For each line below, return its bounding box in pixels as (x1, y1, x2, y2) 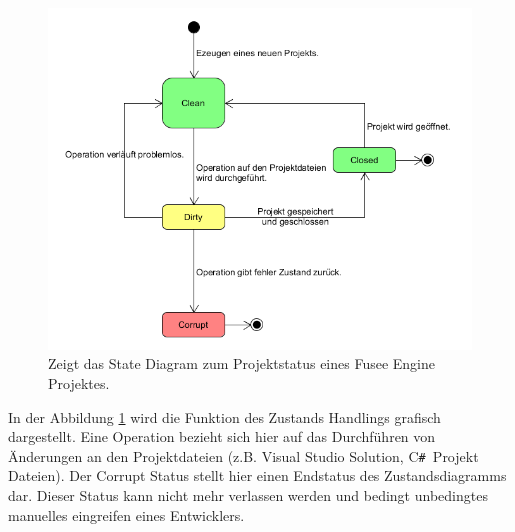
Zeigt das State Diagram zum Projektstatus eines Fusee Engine (48, 353, 436, 374)
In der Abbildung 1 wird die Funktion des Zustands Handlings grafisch (8, 406, 441, 427)
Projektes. (48, 372, 110, 393)
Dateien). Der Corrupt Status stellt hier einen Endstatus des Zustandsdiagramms (8, 465, 507, 486)
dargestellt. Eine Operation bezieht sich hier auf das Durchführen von (8, 426, 436, 447)
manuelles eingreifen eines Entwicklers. (8, 504, 245, 525)
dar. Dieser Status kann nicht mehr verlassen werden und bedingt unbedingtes (8, 484, 488, 505)
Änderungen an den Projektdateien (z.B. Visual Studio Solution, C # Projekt (8, 445, 479, 466)
